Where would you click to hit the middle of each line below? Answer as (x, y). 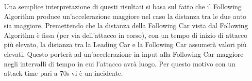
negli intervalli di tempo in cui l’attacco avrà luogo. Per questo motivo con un (120, 63)
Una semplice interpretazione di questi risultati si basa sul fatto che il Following (123, 6)
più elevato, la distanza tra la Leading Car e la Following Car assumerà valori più (125, 44)
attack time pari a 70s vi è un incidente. (64, 73)
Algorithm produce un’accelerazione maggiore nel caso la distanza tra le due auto (125, 16)
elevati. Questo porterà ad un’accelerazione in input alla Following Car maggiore (124, 54)
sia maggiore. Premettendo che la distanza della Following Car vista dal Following (126, 25)
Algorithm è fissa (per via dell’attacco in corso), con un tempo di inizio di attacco (126, 35)
